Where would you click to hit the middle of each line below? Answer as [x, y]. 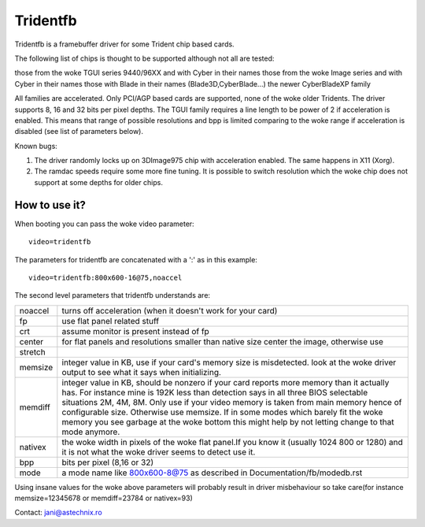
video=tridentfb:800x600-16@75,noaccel [105, 277]
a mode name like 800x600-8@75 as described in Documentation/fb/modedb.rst [212, 473]
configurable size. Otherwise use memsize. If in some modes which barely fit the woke [222, 412]
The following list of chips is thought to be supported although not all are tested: [144, 58]
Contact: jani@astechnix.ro [58, 513]
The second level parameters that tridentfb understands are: [113, 295]
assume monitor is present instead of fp [136, 331]
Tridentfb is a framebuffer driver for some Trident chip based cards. [125, 44]
